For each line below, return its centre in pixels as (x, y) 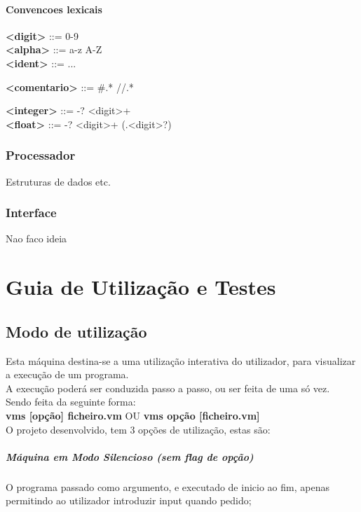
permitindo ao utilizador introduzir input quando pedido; (129, 500)
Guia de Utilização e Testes (141, 287)
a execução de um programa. (67, 374)
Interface (31, 213)
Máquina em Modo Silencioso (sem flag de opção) (130, 456)
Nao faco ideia (36, 238)
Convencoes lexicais (54, 9)
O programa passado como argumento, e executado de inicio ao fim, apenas (168, 486)
